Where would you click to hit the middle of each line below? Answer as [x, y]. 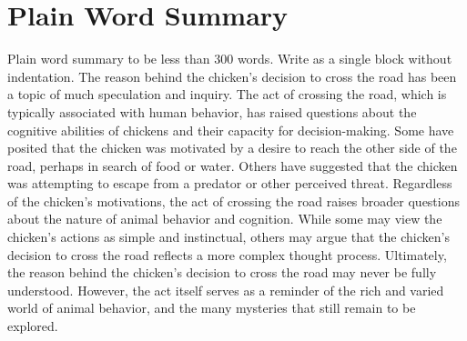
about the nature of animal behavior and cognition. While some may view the [225, 219]
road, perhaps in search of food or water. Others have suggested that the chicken [233, 165]
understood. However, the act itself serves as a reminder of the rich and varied [226, 290]
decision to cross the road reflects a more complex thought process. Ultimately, [227, 254]
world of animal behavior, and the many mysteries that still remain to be [212, 308]
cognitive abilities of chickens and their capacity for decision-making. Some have [231, 130]
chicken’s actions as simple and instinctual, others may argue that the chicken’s [228, 237]
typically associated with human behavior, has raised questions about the [212, 111]
